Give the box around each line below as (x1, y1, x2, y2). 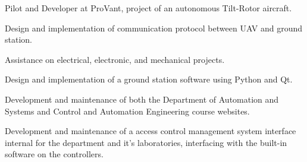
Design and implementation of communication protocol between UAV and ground (5, 21, 303, 34)
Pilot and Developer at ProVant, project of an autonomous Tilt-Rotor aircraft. (5, 2, 292, 14)
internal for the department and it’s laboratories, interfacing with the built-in (5, 136, 287, 148)
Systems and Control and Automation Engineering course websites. (5, 104, 250, 117)
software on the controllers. (5, 148, 104, 160)
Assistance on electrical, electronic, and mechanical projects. (5, 53, 225, 65)
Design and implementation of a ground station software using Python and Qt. (5, 73, 293, 85)
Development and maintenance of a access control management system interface (5, 125, 296, 137)
